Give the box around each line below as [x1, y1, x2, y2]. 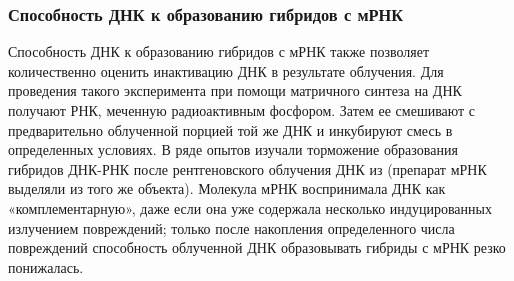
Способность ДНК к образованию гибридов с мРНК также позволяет [8, 41, 430, 62]
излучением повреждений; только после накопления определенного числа [8, 217, 455, 238]
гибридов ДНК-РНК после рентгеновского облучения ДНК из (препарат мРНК [8, 158, 487, 179]
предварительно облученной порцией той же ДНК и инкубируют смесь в [8, 119, 453, 140]
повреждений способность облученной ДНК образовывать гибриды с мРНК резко [8, 237, 506, 258]
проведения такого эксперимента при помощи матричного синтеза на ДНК [8, 80, 462, 101]
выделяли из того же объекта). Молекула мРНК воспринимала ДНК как [8, 178, 446, 199]
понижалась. [8, 256, 84, 277]
